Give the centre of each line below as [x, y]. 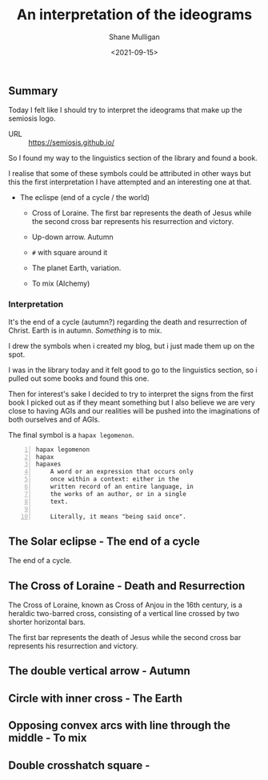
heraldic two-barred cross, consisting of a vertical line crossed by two [124, 614]
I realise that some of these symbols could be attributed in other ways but [130, 174]
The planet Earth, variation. [76, 268]
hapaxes [48, 464]
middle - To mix [48, 738]
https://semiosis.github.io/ [71, 142]
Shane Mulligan [134, 37]
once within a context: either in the [115, 479]
